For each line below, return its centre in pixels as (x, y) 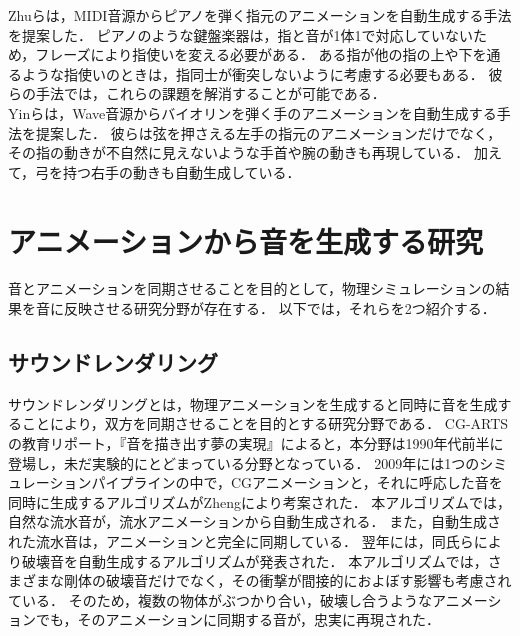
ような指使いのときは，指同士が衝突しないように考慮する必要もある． (252, 73)
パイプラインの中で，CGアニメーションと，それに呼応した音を (297, 482)
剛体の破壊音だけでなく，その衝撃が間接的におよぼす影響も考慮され (287, 580)
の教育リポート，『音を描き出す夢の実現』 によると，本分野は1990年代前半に (256, 443)
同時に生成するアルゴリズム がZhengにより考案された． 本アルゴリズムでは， (259, 501)
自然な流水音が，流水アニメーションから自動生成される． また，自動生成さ (254, 521)
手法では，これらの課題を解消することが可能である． (210, 93)
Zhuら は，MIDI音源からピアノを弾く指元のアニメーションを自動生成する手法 (260, 15)
